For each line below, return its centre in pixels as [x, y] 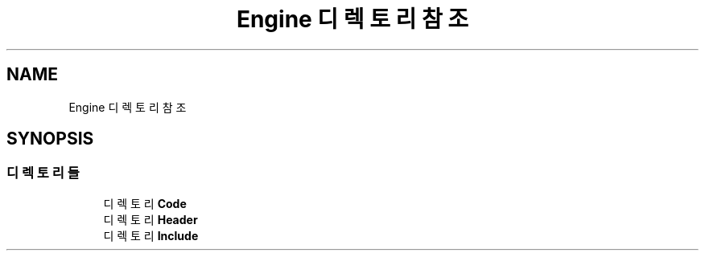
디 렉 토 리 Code [145, 203]
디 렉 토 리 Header [150, 219]
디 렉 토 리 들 [43, 173]
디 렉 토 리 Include [151, 235]
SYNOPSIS [50, 139]
